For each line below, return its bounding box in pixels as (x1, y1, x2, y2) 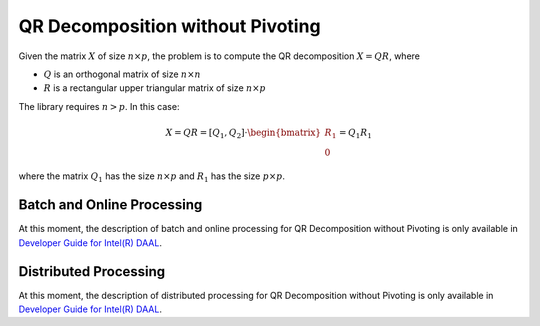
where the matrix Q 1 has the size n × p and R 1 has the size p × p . (18, 170, 285, 185)
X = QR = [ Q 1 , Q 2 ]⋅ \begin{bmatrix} (165, 126, 322, 140)
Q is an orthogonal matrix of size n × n (43, 68, 201, 80)
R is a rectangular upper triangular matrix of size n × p (43, 82, 267, 94)
